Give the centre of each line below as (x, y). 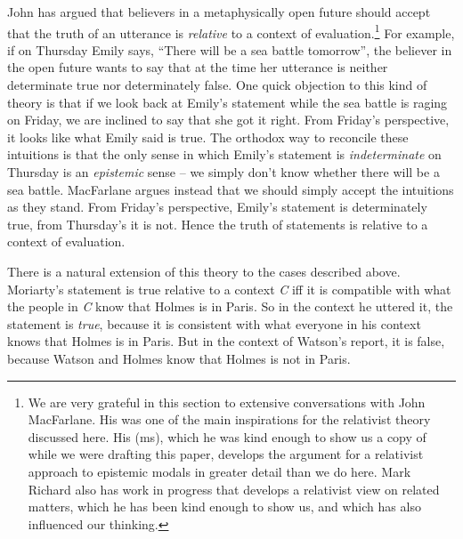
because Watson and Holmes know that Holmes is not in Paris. (179, 358)
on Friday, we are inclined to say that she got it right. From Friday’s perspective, (228, 120)
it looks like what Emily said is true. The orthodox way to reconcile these (208, 137)
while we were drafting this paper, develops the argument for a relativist (226, 454)
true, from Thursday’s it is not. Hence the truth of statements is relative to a (218, 224)
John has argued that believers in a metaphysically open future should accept (219, 12)
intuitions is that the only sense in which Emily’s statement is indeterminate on (224, 154)
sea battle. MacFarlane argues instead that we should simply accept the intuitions (231, 189)
